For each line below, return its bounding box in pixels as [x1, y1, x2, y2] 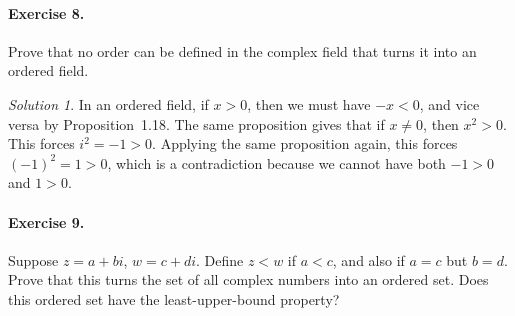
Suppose [8, 249, 59, 270]
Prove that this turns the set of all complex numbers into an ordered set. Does [8, 269, 489, 290]
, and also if [332, 249, 405, 270]
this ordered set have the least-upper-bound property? [8, 288, 340, 309]
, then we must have [247, 93, 371, 114]
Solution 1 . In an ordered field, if [8, 93, 209, 114]
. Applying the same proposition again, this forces [152, 133, 458, 154]
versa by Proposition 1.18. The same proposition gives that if [8, 113, 385, 134]
